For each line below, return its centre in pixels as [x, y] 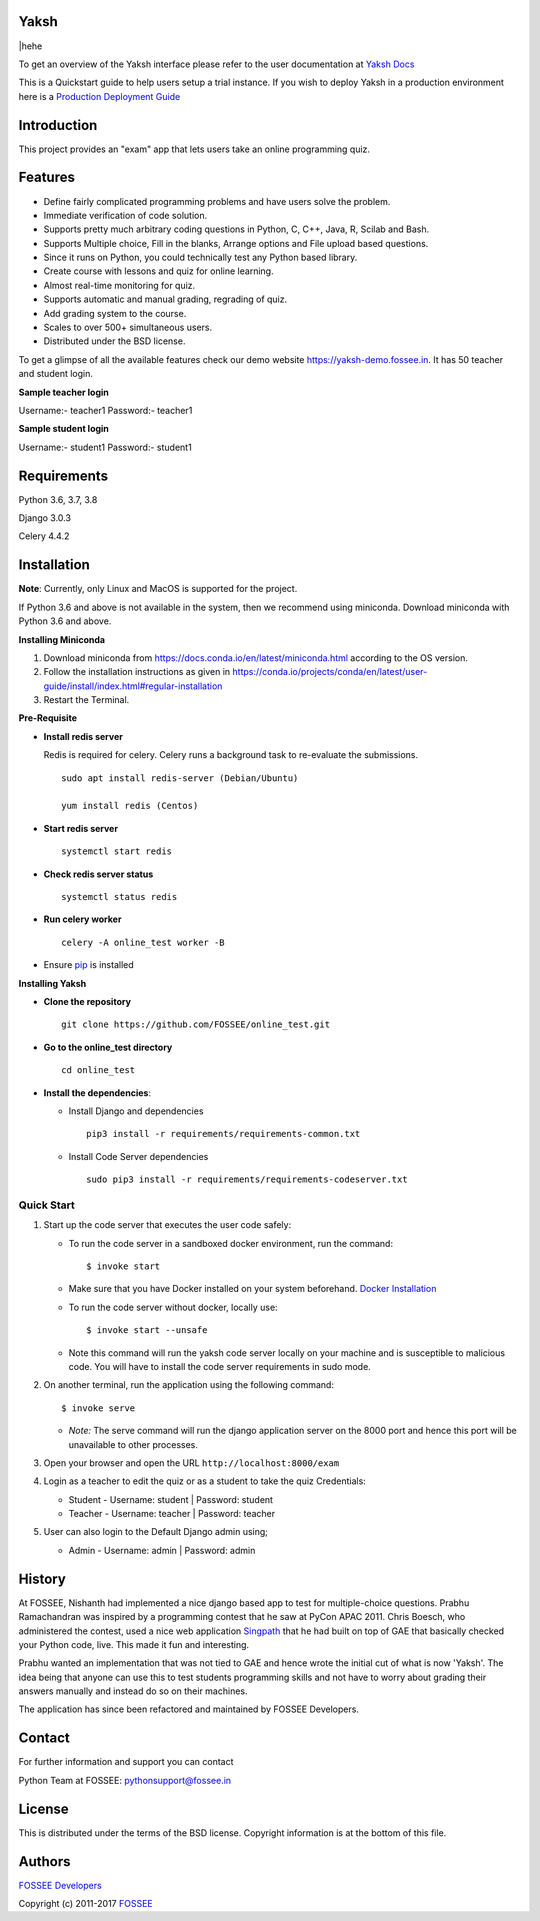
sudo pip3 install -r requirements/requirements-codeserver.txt [247, 1179]
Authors [44, 1861]
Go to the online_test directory [108, 1047]
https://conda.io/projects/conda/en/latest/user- [330, 672]
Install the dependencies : [97, 1092]
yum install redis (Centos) [130, 806]
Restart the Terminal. [86, 700]
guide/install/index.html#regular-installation [133, 686]
